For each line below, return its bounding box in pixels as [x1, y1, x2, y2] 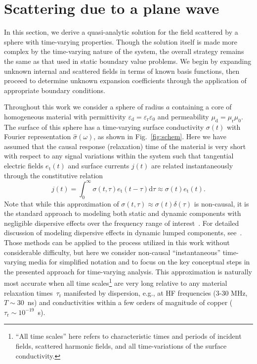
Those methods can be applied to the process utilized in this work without [4, 237, 230, 247]
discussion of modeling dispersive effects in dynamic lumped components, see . [4, 227, 242, 238]
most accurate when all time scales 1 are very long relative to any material [4, 276, 227, 288]
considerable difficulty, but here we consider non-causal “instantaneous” [4, 247, 221, 257]
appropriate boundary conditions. [4, 85, 105, 95]
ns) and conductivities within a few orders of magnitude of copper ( [27, 297, 233, 308]
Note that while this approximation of [4, 198, 119, 208]
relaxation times [4, 287, 53, 298]
